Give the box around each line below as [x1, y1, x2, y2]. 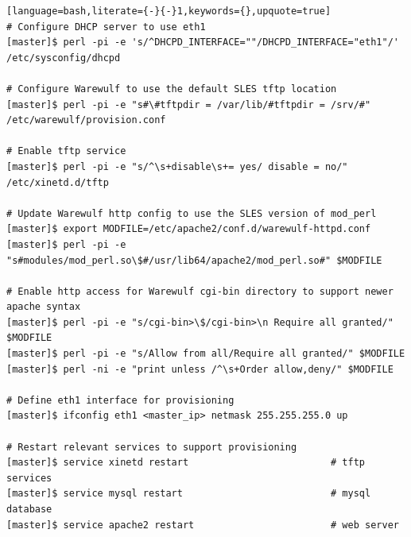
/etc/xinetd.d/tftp [6, 176, 109, 188]
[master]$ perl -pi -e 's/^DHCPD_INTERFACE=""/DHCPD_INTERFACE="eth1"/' [6, 37, 399, 48]
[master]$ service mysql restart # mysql [6, 488, 371, 500]
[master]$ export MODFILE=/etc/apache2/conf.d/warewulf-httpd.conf [6, 223, 371, 235]
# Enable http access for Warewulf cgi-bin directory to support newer [6, 285, 394, 297]
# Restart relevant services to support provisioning [6, 441, 297, 453]
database [6, 504, 52, 515]
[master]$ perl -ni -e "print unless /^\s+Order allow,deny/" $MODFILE [6, 363, 394, 375]
